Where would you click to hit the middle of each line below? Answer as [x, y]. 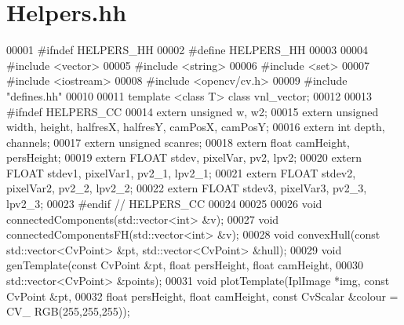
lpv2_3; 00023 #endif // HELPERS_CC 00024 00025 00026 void [164, 204]
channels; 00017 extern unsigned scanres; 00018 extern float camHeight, [178, 142]
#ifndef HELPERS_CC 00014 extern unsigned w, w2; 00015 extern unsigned [193, 111]
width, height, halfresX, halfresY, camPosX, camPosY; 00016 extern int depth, [196, 127]
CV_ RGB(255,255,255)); [68, 311]
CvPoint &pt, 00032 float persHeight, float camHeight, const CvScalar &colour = [202, 296]
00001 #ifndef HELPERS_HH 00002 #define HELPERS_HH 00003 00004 [187, 50]
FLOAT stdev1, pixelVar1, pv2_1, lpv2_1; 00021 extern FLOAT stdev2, [181, 172]
